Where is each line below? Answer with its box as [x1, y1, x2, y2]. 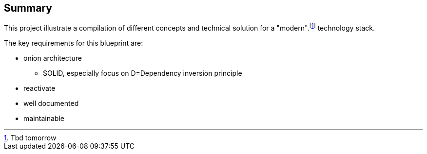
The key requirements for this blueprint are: [4, 39, 143, 48]
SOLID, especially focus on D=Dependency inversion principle [43, 69, 242, 78]
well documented [23, 99, 79, 108]
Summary [4, 2, 52, 14]
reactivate [23, 84, 56, 93]
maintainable [23, 114, 64, 123]
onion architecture [23, 54, 82, 63]
